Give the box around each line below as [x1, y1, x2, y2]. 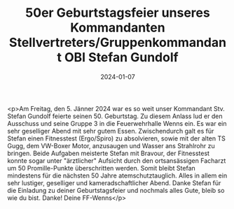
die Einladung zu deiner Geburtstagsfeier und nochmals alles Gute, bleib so [7, 186, 225, 194]
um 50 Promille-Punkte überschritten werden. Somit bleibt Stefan [7, 164, 196, 172]
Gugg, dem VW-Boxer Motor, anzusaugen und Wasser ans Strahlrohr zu [7, 141, 215, 150]
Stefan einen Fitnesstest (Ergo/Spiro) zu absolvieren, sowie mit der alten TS [7, 134, 226, 143]
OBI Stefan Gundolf [64, 50, 179, 66]
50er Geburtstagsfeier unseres [25, 5, 210, 21]
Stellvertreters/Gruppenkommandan [9, 35, 226, 50]
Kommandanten [69, 20, 166, 36]
